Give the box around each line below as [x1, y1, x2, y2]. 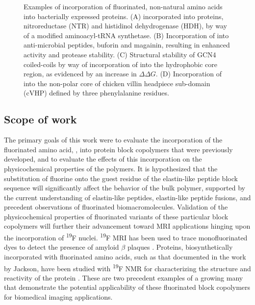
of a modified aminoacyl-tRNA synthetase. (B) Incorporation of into [24, 30, 229, 40]
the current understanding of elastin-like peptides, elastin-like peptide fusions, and [4, 192, 251, 202]
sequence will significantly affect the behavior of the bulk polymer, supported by [4, 183, 245, 193]
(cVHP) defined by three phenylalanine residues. [24, 88, 169, 98]
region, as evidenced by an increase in [24, 69, 137, 79]
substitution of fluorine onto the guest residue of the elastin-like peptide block [4, 173, 238, 183]
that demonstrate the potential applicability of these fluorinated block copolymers [4, 282, 251, 292]
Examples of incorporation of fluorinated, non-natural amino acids [24, 1, 223, 11]
